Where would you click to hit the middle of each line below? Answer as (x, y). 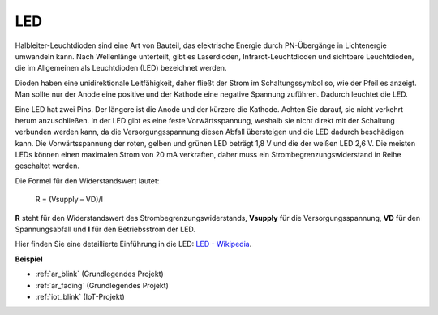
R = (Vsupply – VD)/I (69, 200)
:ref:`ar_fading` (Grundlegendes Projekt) (102, 285)
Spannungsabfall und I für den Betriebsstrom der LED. (105, 229)
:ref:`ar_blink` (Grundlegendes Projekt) (99, 274)
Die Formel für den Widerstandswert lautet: (87, 181)
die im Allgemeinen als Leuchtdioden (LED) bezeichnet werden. (121, 68)
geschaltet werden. (47, 166)
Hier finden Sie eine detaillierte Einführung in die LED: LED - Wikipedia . (133, 244)
